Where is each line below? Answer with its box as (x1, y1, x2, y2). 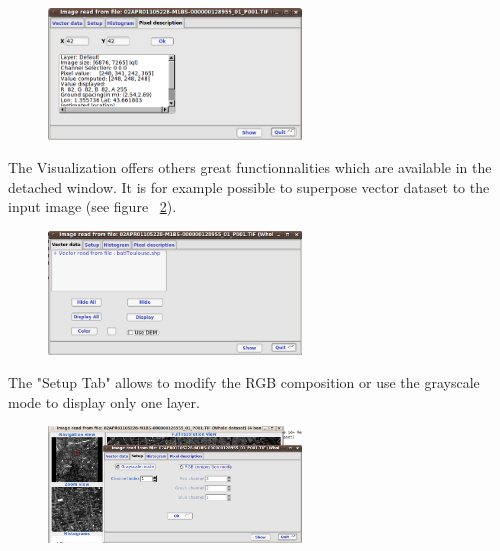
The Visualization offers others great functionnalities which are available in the (8, 157, 492, 178)
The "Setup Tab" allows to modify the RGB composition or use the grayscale (8, 372, 480, 393)
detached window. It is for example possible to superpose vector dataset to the (8, 176, 490, 197)
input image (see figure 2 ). (8, 196, 177, 217)
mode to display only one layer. (8, 391, 200, 412)
